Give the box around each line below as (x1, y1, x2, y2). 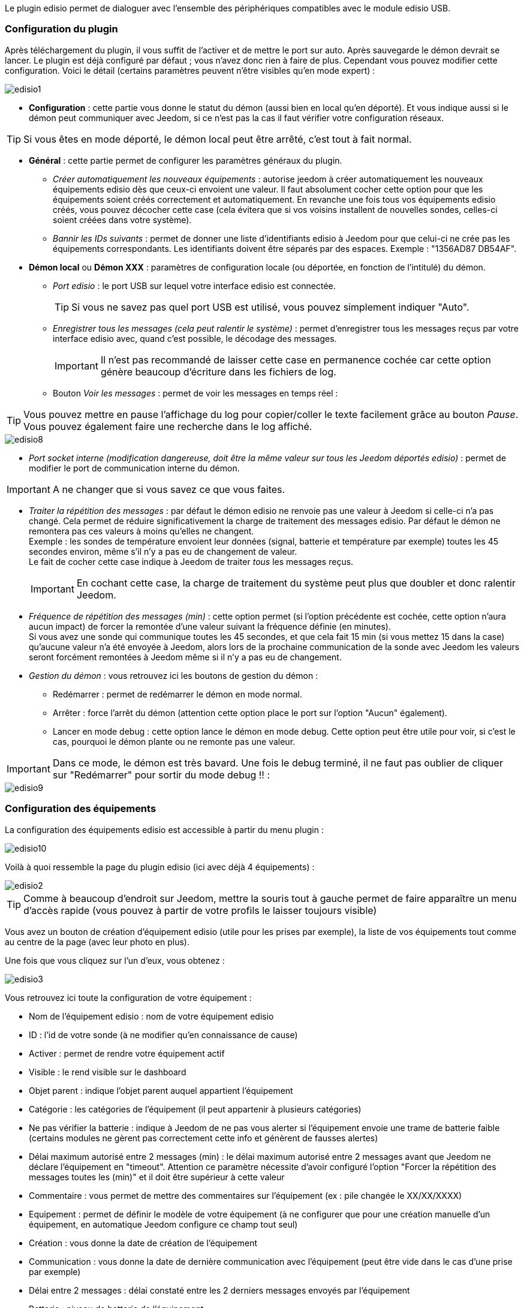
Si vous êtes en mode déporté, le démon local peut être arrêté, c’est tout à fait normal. (23, 133, 412, 145)
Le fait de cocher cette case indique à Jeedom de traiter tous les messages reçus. (29, 556, 354, 567)
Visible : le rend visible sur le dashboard (29, 1066, 186, 1077)
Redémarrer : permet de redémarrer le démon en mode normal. (53, 688, 302, 699)
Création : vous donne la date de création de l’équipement (29, 1237, 258, 1248)
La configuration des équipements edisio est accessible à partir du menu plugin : (5, 824, 324, 835)
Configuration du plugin (5, 23, 118, 35)
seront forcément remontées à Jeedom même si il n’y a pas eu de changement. (29, 651, 342, 662)
